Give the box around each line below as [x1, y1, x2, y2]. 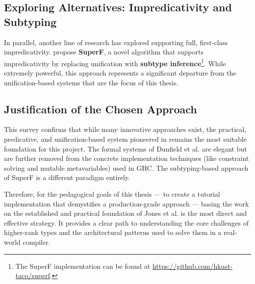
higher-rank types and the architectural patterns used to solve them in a [4, 227, 222, 237]
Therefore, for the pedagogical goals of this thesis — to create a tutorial [4, 188, 220, 199]
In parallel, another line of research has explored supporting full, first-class [4, 37, 228, 47]
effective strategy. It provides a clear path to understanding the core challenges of [4, 217, 249, 228]
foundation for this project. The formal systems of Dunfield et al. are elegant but [4, 143, 247, 154]
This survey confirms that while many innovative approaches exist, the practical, [4, 124, 247, 134]
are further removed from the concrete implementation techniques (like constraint [4, 153, 249, 163]
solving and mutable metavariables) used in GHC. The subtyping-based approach [4, 162, 249, 173]
